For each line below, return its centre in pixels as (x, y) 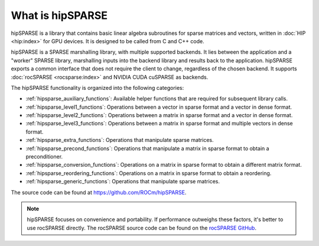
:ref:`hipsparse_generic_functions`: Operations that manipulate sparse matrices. (123, 182)
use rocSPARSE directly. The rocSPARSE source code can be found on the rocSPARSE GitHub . (142, 228)
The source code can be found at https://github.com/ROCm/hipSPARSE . (99, 192)
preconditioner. (44, 157)
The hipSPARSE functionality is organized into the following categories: (97, 88)
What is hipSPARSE (59, 15)
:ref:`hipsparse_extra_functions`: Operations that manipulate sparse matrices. (120, 140)
